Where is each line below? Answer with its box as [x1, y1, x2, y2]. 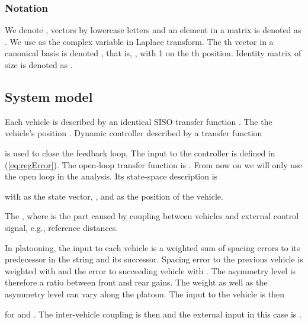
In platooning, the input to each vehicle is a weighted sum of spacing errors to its [5, 241, 300, 254]
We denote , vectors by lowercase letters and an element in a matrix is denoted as [5, 24, 301, 36]
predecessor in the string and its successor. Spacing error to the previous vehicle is [5, 253, 303, 265]
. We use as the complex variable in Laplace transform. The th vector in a [5, 35, 274, 47]
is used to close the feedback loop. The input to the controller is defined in [5, 146, 275, 159]
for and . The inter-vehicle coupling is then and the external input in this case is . [5, 307, 301, 320]
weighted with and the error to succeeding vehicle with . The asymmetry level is [5, 264, 296, 277]
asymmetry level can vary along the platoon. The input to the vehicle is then [5, 287, 284, 300]
